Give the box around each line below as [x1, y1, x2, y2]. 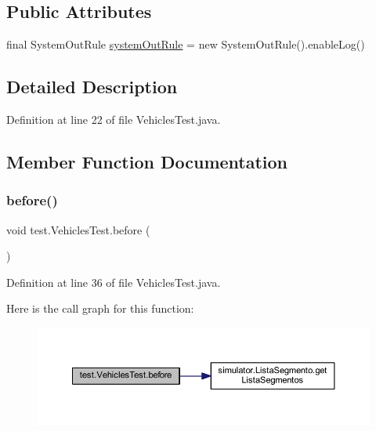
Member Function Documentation [6, 149, 288, 173]
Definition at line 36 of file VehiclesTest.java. [6, 273, 221, 290]
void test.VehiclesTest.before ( [6, 221, 150, 237]
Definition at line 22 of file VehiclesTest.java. [6, 111, 221, 127]
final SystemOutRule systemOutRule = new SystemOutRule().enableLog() [6, 36, 365, 53]
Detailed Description [6, 74, 178, 99]
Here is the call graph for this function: [6, 300, 194, 317]
